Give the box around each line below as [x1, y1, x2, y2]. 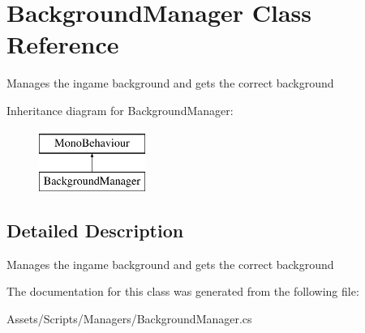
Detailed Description [6, 218, 184, 243]
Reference [6, 28, 119, 61]
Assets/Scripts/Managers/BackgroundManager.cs [6, 310, 252, 327]
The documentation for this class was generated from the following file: [6, 283, 359, 300]
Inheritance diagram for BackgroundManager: [6, 101, 234, 118]
